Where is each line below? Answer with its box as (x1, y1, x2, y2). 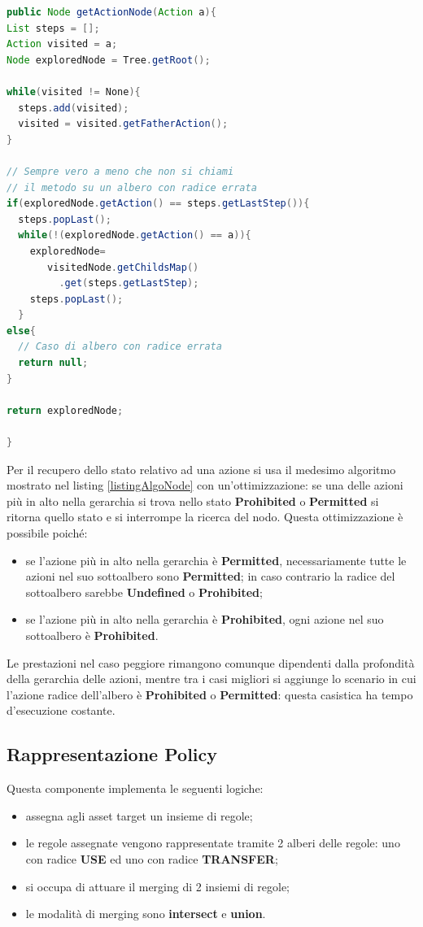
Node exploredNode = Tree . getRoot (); (7, 54, 211, 66)
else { (7, 324, 36, 337)
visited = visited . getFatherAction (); (18, 118, 229, 130)
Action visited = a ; (7, 38, 118, 50)
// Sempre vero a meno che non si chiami (7, 165, 234, 177)
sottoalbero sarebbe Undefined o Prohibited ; (25, 583, 263, 600)
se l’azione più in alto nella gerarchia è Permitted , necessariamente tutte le (25, 551, 407, 568)
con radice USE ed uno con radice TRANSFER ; (25, 850, 278, 867)
